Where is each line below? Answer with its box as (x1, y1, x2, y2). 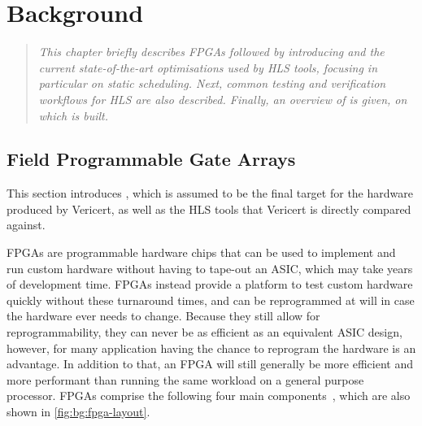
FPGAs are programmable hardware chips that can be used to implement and (7, 244, 396, 261)
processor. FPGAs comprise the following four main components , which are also (7, 387, 411, 404)
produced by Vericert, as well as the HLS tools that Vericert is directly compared (7, 200, 411, 217)
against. (7, 216, 46, 233)
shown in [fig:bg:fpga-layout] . (7, 403, 150, 420)
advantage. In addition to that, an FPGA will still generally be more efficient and (7, 355, 414, 372)
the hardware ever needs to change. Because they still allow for (7, 307, 320, 324)
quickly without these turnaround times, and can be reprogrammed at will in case (7, 291, 415, 308)
